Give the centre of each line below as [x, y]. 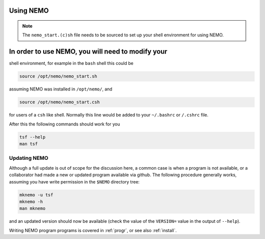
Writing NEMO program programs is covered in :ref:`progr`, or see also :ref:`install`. [93, 230]
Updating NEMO [29, 158]
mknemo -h [31, 201]
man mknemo [32, 209]
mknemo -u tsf [36, 195]
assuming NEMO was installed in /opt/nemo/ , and [61, 89]
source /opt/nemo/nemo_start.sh [58, 76]
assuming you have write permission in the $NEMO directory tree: [74, 181]
